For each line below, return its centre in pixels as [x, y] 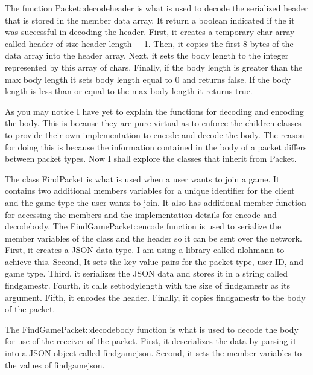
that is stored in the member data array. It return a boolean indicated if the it [150, 20]
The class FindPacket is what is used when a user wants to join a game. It [142, 178]
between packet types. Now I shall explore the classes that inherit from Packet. [151, 159]
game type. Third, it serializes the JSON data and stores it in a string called [146, 273]
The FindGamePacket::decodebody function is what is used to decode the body [152, 329]
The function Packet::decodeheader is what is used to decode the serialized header [156, 8]
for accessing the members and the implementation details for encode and [141, 214]
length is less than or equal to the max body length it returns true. [129, 91]
